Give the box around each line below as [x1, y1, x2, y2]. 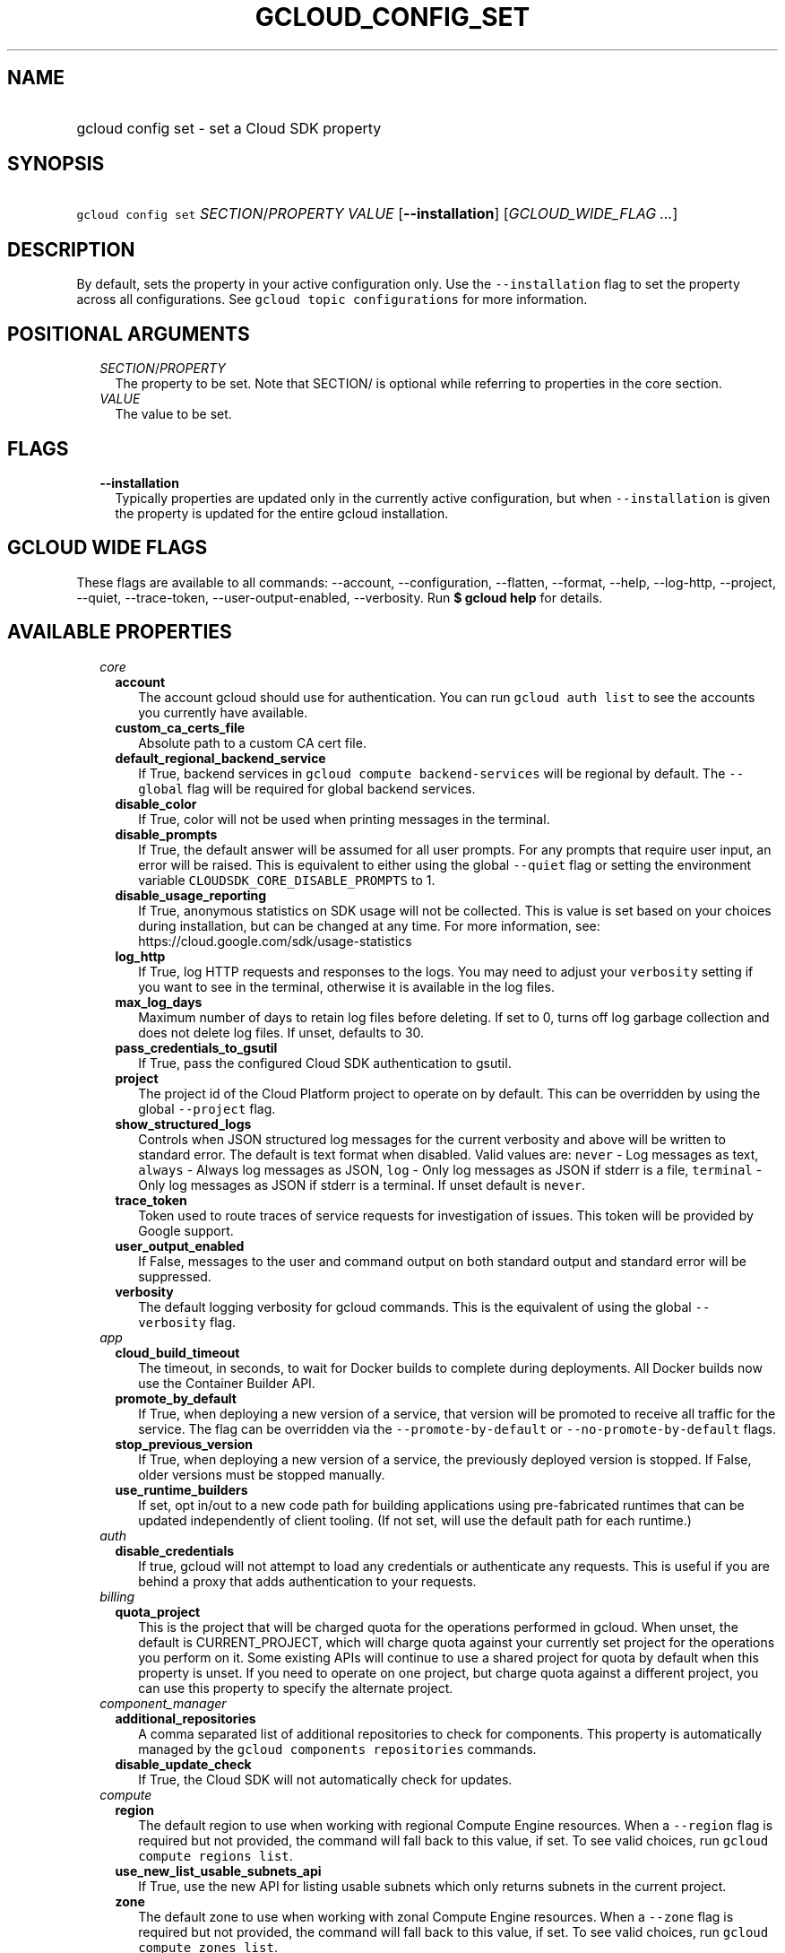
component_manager [99, 1695, 227, 1711]
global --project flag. [138, 1100, 276, 1116]
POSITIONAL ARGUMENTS [7, 322, 250, 345]
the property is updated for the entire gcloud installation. [115, 505, 449, 521]
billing [99, 1588, 135, 1604]
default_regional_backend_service [115, 750, 326, 766]
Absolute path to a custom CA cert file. [138, 734, 367, 751]
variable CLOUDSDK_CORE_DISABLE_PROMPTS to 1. [138, 872, 436, 888]
